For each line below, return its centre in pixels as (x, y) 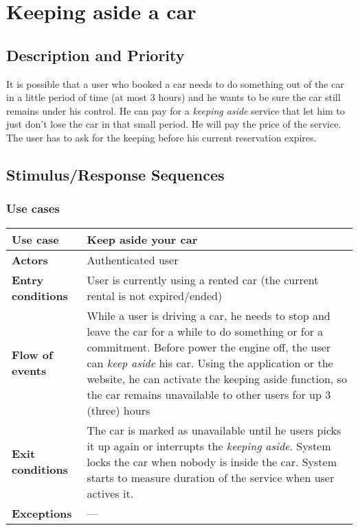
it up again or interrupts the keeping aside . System (209, 446)
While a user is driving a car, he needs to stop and (209, 315)
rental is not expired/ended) (155, 295)
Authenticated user (133, 260)
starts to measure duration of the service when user (211, 477)
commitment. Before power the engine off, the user (209, 347)
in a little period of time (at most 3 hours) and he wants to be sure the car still (174, 97)
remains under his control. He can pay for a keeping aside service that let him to (176, 110)
